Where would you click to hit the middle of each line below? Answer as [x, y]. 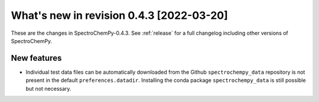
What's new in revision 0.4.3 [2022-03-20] [119, 15]
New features [36, 58]
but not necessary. [48, 88]
